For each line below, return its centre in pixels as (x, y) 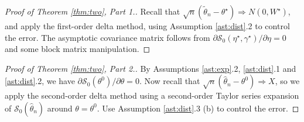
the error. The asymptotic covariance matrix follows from (107, 37)
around (60, 108)
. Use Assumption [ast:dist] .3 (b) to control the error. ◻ (198, 108)
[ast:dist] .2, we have (40, 81)
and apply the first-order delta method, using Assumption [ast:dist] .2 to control (147, 26)
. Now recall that (170, 81)
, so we (287, 81)
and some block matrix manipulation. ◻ (78, 49)
